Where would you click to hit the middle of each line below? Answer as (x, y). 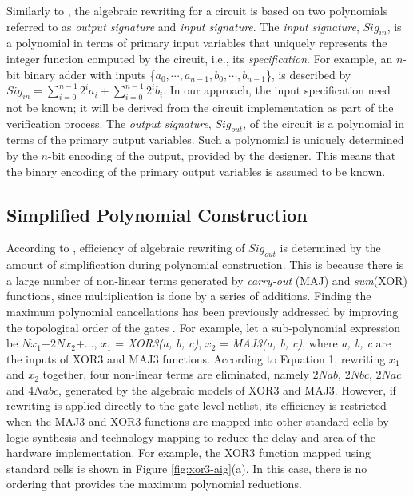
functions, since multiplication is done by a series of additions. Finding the (189, 296)
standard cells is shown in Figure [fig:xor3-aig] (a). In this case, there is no (187, 468)
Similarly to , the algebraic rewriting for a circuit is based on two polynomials (197, 10)
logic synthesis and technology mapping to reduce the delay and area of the (191, 437)
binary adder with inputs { (89, 74)
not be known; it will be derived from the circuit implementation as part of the (200, 107)
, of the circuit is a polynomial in (324, 123)
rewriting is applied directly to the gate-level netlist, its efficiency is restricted (197, 405)
